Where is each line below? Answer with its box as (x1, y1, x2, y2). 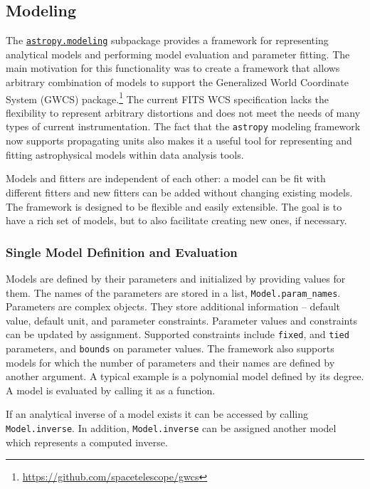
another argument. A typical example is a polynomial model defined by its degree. (6, 369, 364, 384)
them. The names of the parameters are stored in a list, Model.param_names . (6, 285, 341, 300)
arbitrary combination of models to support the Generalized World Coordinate (6, 75, 349, 90)
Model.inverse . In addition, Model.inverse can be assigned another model (6, 421, 337, 436)
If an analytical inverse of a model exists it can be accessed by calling (6, 406, 309, 421)
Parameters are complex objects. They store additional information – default (6, 299, 341, 314)
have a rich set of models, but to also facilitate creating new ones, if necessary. (6, 213, 347, 228)
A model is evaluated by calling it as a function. (6, 382, 216, 397)
